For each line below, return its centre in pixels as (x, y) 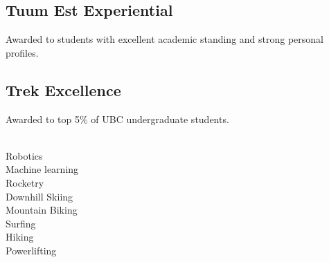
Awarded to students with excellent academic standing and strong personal (165, 39)
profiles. (22, 52)
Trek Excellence (63, 90)
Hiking (20, 237)
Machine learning (42, 169)
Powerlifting (31, 250)
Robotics (24, 155)
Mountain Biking (42, 210)
